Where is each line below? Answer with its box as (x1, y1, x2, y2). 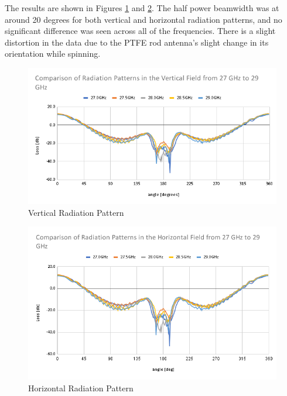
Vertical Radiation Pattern (28, 206, 124, 218)
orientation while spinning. (5, 47, 101, 60)
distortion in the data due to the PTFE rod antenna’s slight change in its (5, 36, 269, 48)
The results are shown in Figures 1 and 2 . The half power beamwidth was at (5, 2, 279, 13)
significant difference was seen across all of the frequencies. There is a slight (5, 25, 276, 37)
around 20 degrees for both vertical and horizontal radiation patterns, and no (5, 13, 282, 25)
